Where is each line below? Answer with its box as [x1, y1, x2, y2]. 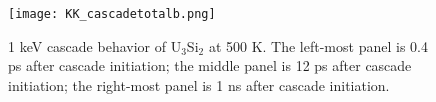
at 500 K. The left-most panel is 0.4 [208, 35, 428, 56]
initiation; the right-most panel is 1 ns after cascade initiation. [8, 74, 390, 95]
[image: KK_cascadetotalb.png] [8, 7, 216, 21]
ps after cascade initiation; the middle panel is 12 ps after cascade [8, 55, 412, 76]
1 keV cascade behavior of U [8, 35, 182, 56]
